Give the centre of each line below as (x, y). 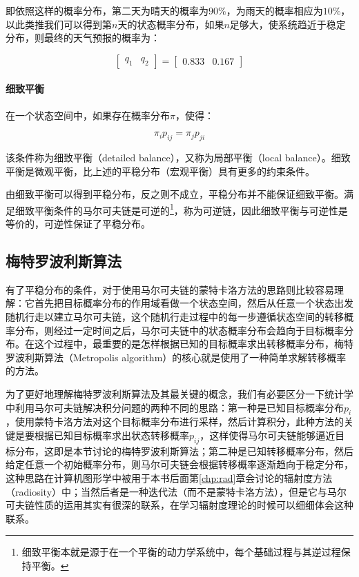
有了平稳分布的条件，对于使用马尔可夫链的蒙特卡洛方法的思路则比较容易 (170, 289)
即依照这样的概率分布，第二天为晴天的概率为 (107, 10)
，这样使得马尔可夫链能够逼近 (268, 435)
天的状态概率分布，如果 (171, 24)
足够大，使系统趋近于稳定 (288, 24)
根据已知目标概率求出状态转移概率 (111, 435)
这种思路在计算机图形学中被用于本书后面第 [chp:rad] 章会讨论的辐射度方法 (169, 477)
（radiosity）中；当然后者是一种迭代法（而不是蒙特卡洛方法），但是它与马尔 (176, 491)
